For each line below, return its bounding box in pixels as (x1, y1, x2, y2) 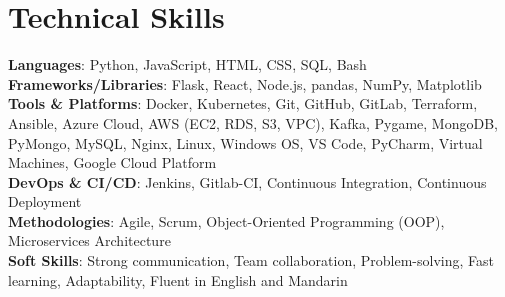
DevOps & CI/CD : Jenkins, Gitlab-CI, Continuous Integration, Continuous (8, 171, 487, 192)
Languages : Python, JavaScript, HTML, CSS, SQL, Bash (8, 54, 367, 75)
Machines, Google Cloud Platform (8, 152, 217, 173)
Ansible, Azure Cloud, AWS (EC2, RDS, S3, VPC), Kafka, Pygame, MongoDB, (8, 112, 498, 133)
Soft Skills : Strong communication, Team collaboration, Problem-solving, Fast (8, 250, 494, 271)
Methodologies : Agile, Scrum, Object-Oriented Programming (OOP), (8, 210, 445, 231)
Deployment (8, 191, 82, 212)
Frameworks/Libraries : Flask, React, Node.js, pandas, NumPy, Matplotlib (8, 73, 482, 94)
